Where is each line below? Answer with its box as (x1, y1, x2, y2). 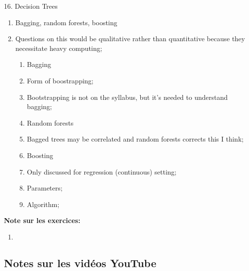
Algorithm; (27, 199, 60, 209)
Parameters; (27, 183, 63, 193)
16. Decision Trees (4, 1, 58, 11)
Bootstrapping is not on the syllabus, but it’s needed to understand (27, 92, 228, 102)
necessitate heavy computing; (15, 43, 102, 53)
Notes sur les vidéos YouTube (4, 255, 156, 270)
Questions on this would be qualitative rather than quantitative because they (15, 33, 245, 44)
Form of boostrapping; (27, 75, 94, 85)
